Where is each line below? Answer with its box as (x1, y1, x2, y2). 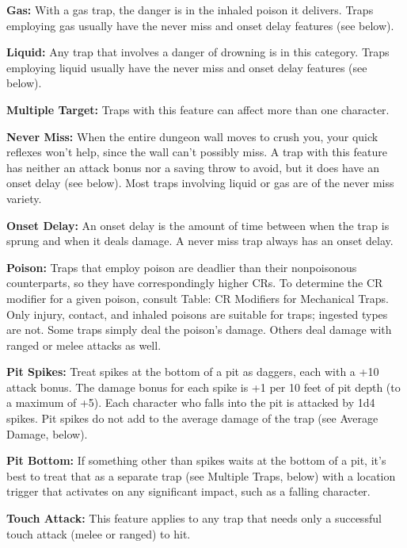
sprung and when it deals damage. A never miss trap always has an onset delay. (6, 232, 394, 249)
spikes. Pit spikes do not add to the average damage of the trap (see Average (6, 410, 378, 427)
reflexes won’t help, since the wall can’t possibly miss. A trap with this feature (6, 144, 387, 160)
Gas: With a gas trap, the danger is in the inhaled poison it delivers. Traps (6, 2, 374, 17)
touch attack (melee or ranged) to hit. (6, 525, 191, 542)
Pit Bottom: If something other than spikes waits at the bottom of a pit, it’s (6, 452, 386, 469)
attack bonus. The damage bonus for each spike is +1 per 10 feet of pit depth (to (6, 378, 401, 395)
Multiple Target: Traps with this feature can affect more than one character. (6, 101, 390, 117)
